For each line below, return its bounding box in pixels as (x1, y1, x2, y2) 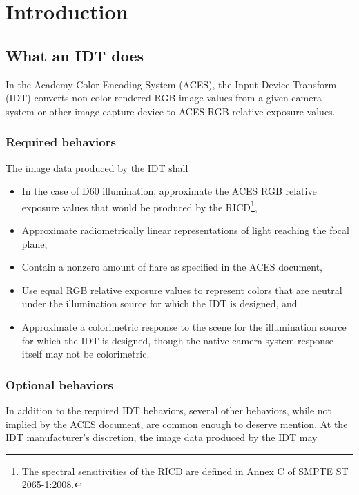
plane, (21, 236, 48, 251)
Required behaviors (6, 133, 116, 151)
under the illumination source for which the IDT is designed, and (21, 296, 298, 311)
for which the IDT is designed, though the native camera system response (21, 333, 333, 347)
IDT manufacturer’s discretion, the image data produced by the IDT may (6, 430, 318, 445)
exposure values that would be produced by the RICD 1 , (21, 197, 258, 214)
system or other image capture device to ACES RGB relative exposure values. (6, 104, 336, 118)
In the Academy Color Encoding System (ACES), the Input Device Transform (6, 77, 337, 91)
